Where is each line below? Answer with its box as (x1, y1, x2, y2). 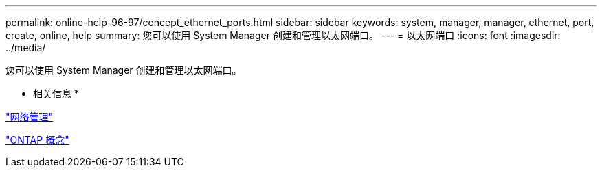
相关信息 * (33, 88, 79, 99)
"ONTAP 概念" (5, 134, 69, 146)
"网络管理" (5, 111, 54, 122)
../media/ (5, 42, 46, 53)
